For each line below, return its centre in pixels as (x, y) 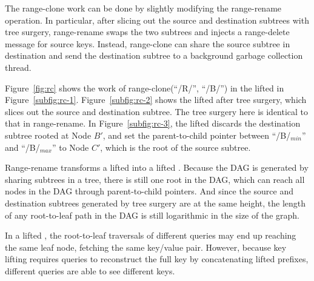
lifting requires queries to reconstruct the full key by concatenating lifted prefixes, (157, 259)
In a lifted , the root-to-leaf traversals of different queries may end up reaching (151, 235)
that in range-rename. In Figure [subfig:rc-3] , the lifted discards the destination (153, 123)
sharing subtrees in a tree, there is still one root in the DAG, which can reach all (155, 179)
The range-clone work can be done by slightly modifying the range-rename (143, 8)
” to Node (70, 147)
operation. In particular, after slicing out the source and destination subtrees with (157, 20)
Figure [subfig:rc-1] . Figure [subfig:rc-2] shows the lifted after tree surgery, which (156, 100)
